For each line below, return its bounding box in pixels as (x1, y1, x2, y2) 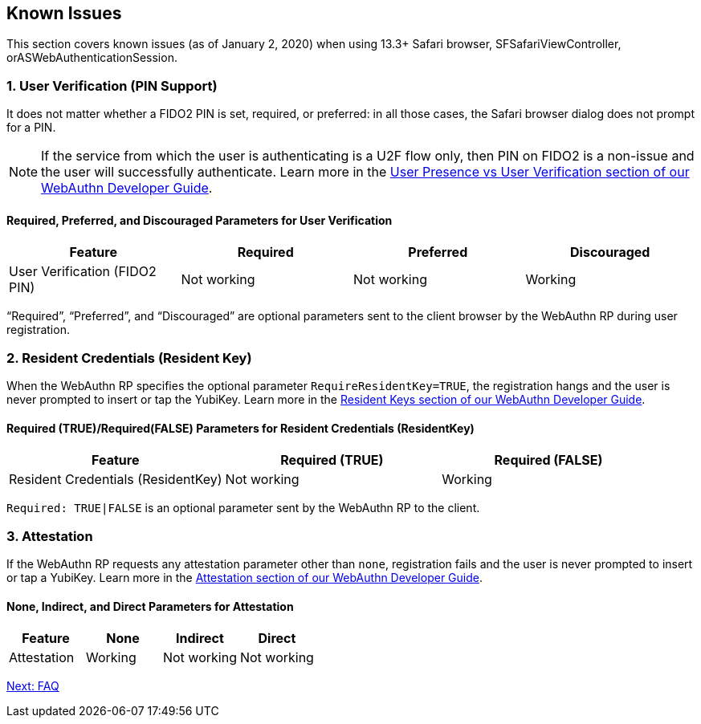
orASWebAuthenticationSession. (6, 51, 177, 65)
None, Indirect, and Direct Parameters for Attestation (6, 599, 294, 613)
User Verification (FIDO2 (9, 263, 157, 280)
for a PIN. (6, 120, 56, 135)
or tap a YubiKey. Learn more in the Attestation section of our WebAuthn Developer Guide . (6, 571, 483, 585)
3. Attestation (6, 527, 93, 544)
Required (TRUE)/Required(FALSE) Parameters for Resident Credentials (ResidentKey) (6, 421, 475, 435)
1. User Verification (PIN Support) (6, 77, 218, 94)
